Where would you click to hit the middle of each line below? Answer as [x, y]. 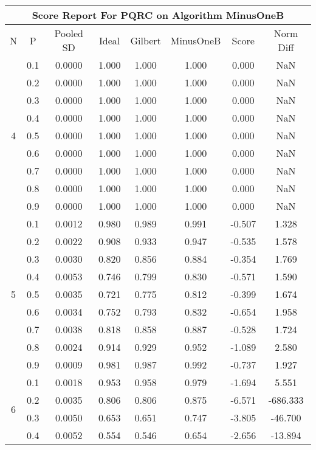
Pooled [69, 33]
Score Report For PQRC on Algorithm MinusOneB [158, 15]
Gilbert [146, 40]
